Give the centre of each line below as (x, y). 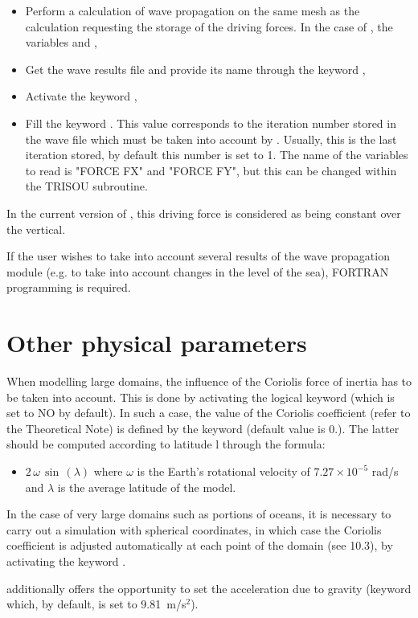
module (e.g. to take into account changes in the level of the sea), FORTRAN (198, 271)
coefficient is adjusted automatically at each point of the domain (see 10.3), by (200, 545)
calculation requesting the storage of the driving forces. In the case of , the (209, 26)
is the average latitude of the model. (147, 487)
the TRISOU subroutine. (86, 186)
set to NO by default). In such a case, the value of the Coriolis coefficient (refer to (209, 413)
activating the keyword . (66, 561)
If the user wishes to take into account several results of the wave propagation (198, 256)
